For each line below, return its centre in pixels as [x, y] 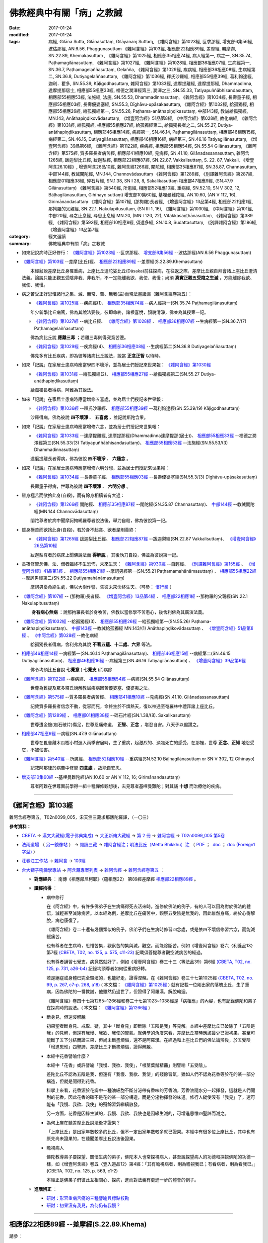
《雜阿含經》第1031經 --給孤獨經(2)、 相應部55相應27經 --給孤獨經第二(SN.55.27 [117, 374]
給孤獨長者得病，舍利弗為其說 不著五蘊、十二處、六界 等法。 [92, 644]
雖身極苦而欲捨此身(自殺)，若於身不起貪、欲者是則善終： [80, 530]
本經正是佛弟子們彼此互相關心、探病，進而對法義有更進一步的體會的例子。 [122, 1180]
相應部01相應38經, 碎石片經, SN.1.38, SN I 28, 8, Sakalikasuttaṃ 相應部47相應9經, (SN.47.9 [141, 181]
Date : [15, 28]
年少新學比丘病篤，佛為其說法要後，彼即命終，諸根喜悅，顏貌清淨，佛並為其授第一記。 [119, 312]
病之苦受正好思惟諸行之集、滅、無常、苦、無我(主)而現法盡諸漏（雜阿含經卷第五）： [107, 294]
